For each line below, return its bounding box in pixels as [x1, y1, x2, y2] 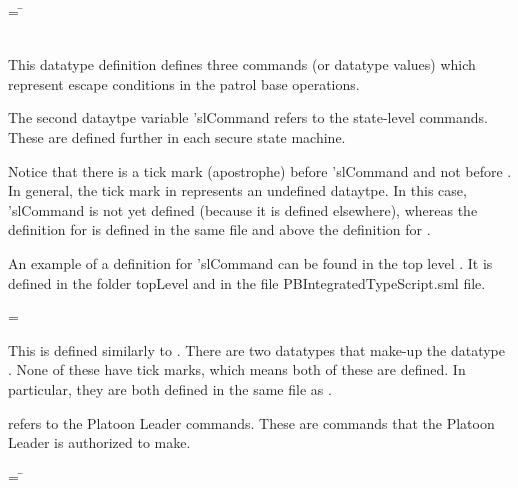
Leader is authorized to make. [8, 432, 191, 453]
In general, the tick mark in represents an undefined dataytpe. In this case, [8, 180, 467, 201]
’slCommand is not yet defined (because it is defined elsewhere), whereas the [8, 199, 478, 220]
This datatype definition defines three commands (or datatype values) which [8, 54, 476, 75]
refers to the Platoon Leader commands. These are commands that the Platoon [8, 412, 495, 433]
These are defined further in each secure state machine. [8, 126, 346, 147]
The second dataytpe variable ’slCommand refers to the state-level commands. [8, 107, 488, 128]
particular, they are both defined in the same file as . [8, 378, 332, 399]
